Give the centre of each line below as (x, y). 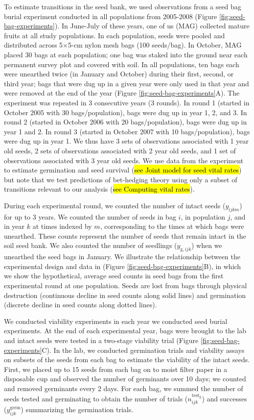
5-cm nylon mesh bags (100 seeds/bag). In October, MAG (155, 45)
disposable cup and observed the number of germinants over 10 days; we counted (125, 379)
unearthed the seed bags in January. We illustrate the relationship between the (122, 257)
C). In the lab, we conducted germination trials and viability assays (143, 350)
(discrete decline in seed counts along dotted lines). (81, 305)
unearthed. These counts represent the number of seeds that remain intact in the (125, 235)
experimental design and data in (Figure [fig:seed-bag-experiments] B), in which (123, 266)
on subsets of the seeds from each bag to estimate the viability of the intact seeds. (127, 359)
